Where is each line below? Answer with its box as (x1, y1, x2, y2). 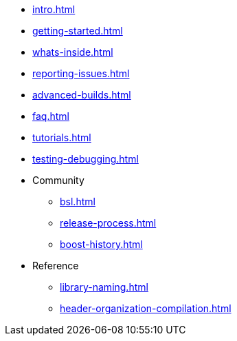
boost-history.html (60, 238, 143, 250)
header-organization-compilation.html (60, 302, 232, 314)
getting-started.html (32, 25, 123, 37)
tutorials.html (32, 132, 91, 143)
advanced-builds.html (32, 89, 131, 101)
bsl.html (60, 196, 95, 207)
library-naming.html (60, 281, 148, 293)
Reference (32, 260, 79, 271)
